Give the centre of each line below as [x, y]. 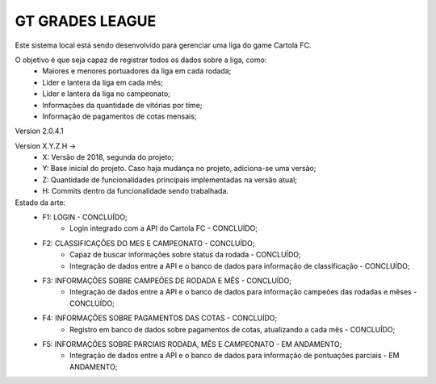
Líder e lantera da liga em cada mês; [103, 82]
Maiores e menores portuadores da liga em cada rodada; [137, 71]
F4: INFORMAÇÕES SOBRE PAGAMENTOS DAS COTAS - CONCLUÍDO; [160, 318]
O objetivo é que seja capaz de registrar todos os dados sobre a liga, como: [141, 60]
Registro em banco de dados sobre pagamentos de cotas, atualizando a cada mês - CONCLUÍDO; [233, 329]
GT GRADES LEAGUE [86, 21]
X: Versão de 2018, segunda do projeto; [108, 157]
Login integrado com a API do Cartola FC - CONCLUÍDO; [164, 228]
